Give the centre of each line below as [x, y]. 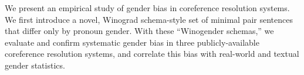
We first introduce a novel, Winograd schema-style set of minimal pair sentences [149, 19]
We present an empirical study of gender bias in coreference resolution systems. [147, 8]
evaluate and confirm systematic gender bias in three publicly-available [132, 42]
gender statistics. [35, 65]
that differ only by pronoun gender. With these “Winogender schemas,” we [139, 31]
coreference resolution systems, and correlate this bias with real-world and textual [152, 54]
